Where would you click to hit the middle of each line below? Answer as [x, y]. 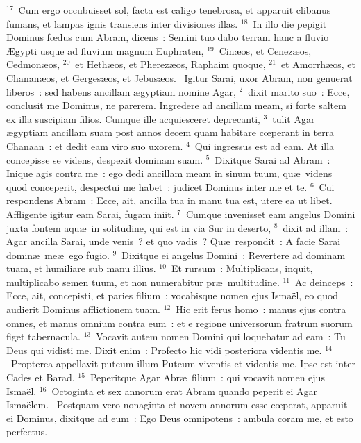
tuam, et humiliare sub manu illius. [81, 268]
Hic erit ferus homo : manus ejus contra [261, 309]
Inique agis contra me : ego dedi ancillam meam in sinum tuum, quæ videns [169, 173]
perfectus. [27, 432]
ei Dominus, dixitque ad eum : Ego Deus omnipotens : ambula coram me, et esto [180, 418]
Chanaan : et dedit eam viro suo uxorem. [95, 145]
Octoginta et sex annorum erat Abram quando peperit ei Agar [185, 391]
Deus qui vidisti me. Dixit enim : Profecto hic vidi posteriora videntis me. [164, 350]
